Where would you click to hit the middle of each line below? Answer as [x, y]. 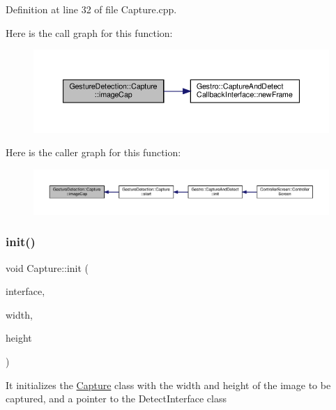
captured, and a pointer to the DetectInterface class [116, 398]
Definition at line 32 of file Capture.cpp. [91, 9]
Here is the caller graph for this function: [93, 152]
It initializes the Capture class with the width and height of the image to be [168, 385]
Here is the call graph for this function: [89, 32]
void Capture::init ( [47, 267]
